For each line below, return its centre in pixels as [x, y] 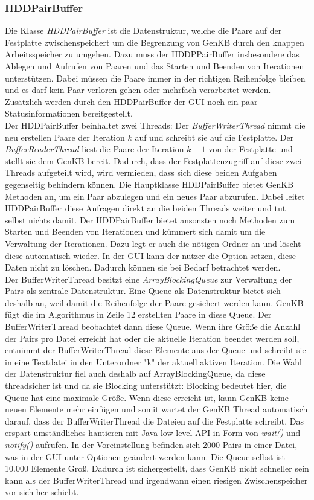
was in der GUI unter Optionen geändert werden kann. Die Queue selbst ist [145, 456]
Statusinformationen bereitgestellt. [69, 113]
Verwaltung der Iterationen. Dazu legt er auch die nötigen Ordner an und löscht [153, 243]
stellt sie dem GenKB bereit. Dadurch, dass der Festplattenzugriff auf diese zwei [153, 160]
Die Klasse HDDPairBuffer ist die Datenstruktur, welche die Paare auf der [143, 30]
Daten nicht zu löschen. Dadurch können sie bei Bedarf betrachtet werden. [143, 267]
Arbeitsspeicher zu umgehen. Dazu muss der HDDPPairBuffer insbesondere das [152, 54]
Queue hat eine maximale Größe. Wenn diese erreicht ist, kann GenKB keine [147, 397]
